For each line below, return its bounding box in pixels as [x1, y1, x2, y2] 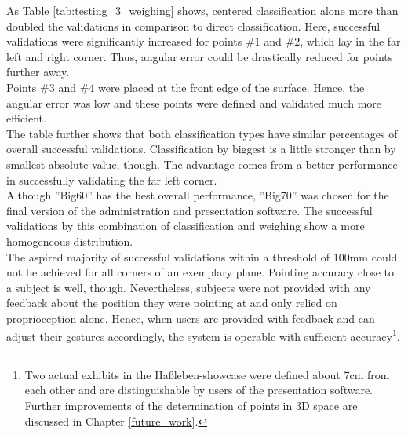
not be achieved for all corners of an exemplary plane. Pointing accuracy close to [6, 264, 395, 280]
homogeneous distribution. [6, 232, 133, 249]
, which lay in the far [300, 33, 401, 49]
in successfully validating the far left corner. [6, 171, 217, 188]
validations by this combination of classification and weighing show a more [6, 217, 365, 234]
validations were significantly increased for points [6, 33, 242, 49]
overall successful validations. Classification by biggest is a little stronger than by [6, 141, 396, 157]
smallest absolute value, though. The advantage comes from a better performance [6, 155, 398, 172]
